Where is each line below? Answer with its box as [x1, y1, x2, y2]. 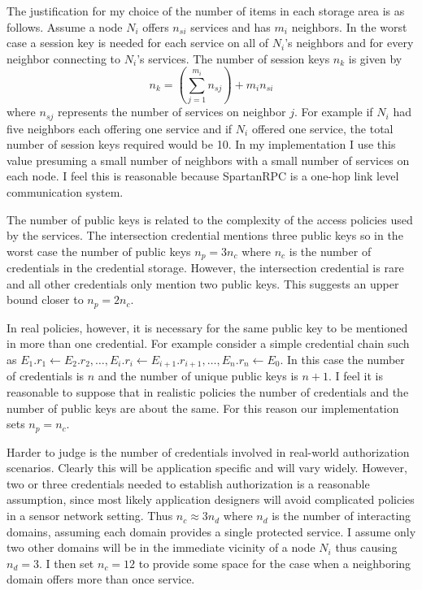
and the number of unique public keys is [98, 367, 298, 384]
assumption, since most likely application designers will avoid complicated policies [7, 491, 415, 508]
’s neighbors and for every [285, 34, 414, 51]
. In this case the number [280, 350, 405, 367]
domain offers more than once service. [7, 570, 195, 588]
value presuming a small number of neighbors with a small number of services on [7, 151, 410, 168]
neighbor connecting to [7, 50, 121, 67]
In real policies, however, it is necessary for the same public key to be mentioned [7, 319, 408, 336]
